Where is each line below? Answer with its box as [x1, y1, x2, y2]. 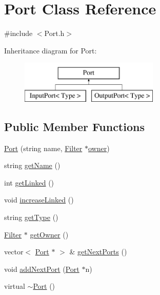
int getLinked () [4, 177, 54, 188]
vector [4, 246, 24, 257]
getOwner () [30, 229, 69, 239]
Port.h [44, 28, 65, 39]
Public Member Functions [4, 118, 145, 134]
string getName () [4, 160, 61, 171]
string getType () [4, 212, 58, 223]
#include [4, 28, 33, 39]
